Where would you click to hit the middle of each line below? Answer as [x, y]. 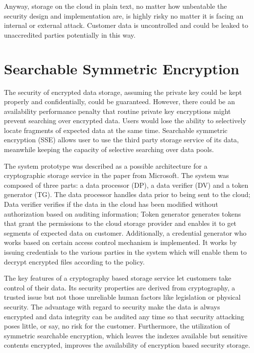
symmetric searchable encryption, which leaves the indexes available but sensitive [126, 335]
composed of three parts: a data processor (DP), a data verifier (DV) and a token [126, 185]
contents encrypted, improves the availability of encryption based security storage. [127, 345]
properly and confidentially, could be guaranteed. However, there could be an [119, 101]
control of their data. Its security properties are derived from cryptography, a [120, 287]
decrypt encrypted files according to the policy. [74, 261]
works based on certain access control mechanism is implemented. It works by [120, 242]
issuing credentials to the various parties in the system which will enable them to [126, 252]
